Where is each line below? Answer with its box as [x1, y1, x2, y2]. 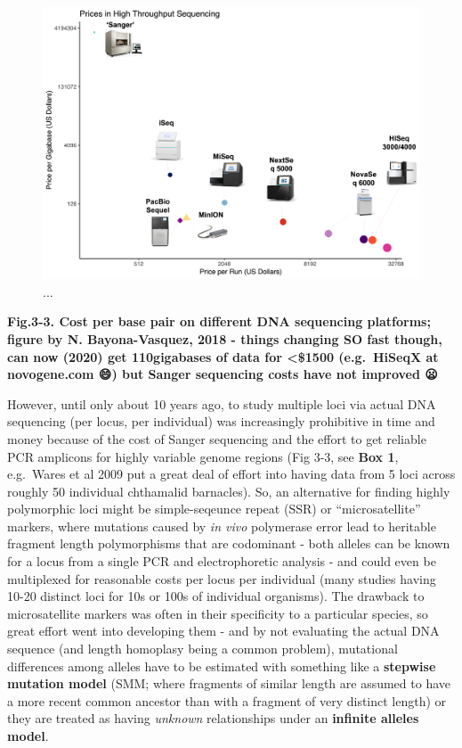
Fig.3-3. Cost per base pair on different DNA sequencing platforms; [7, 312, 431, 331]
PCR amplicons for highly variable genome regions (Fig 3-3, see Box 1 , [7, 447, 399, 465]
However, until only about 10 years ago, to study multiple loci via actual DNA [7, 394, 436, 413]
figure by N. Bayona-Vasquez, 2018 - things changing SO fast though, [7, 329, 442, 348]
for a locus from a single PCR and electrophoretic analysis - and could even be [7, 552, 436, 571]
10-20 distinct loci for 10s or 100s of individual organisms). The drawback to [7, 587, 425, 605]
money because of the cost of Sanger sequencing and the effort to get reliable [7, 429, 426, 448]
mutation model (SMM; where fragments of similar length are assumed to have [7, 674, 450, 693]
